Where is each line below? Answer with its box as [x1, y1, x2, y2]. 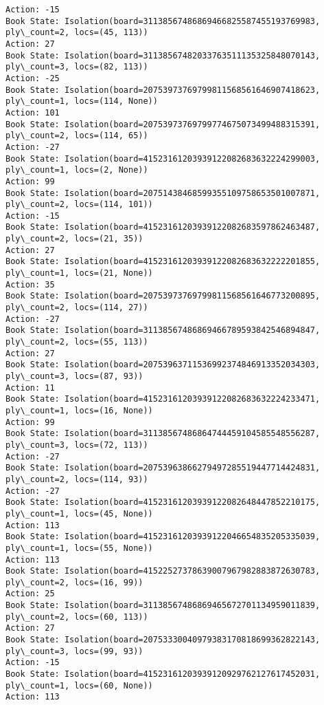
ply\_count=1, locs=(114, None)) [5, 96, 158, 107]
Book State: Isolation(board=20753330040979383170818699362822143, [5, 635, 321, 645]
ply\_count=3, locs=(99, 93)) [5, 646, 143, 656]
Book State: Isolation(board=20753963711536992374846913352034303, [5, 360, 321, 370]
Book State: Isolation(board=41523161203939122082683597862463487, [5, 222, 321, 232]
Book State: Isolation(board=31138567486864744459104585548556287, [5, 429, 321, 439]
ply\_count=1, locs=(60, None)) [5, 680, 153, 691]
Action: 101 [5, 107, 60, 118]
